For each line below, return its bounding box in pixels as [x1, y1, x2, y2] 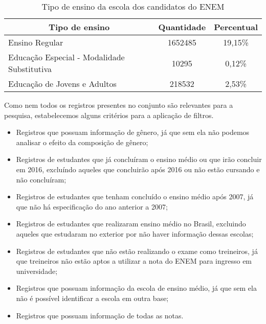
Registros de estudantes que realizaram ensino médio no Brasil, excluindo [16, 218, 246, 229]
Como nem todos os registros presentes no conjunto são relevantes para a [4, 100, 233, 110]
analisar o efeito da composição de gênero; [16, 136, 148, 147]
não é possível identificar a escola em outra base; [16, 292, 169, 303]
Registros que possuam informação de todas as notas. [16, 310, 184, 320]
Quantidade [158, 21, 206, 33]
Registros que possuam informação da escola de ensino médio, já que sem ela [16, 283, 257, 293]
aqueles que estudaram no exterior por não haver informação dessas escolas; [16, 228, 254, 239]
